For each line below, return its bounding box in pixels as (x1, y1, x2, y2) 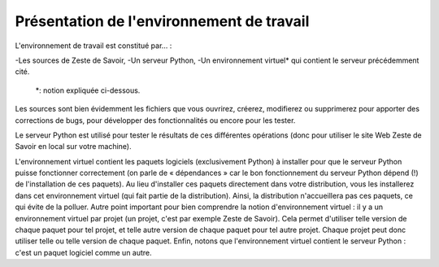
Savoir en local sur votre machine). (15, 142, 132, 151)
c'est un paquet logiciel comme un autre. (15, 247, 152, 257)
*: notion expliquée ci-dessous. (35, 85, 141, 95)
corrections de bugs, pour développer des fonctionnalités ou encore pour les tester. (15, 115, 296, 125)
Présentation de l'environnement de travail (15, 12, 310, 30)
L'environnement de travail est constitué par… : (15, 41, 172, 50)
